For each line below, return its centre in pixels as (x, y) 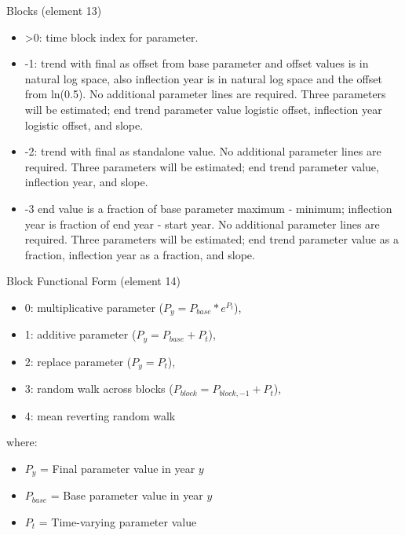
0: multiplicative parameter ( (94, 307)
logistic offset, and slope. (84, 125)
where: (22, 442)
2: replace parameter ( (78, 361)
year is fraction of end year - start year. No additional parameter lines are (202, 224)
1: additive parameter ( (80, 334)
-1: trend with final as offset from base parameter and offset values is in (197, 63)
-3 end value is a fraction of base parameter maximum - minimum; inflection (208, 208)
